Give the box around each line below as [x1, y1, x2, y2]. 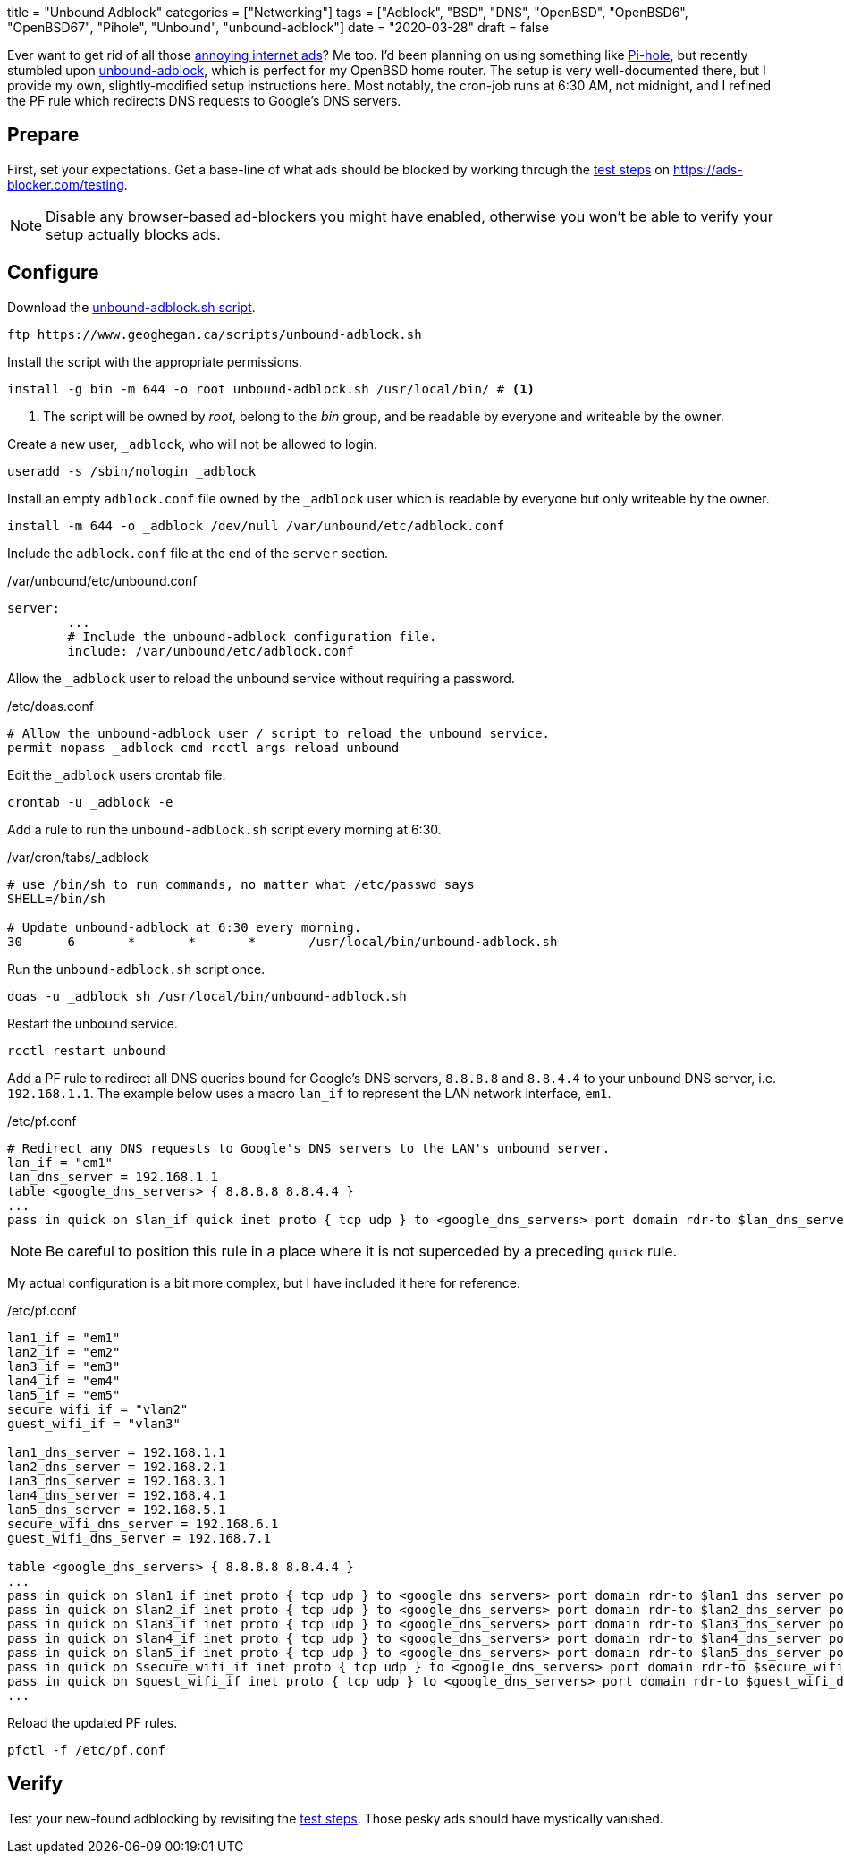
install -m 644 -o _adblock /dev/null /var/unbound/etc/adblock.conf [7, 518, 505, 533]
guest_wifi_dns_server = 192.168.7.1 [7, 1530, 272, 1545]
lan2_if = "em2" [7, 1344, 121, 1359]
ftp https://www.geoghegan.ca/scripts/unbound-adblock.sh [7, 326, 422, 342]
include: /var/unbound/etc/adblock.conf [67, 643, 354, 658]
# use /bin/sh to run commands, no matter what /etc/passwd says [7, 876, 475, 892]
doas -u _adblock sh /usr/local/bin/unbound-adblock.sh [7, 988, 407, 1003]
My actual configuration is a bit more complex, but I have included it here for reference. [7, 1274, 521, 1290]
